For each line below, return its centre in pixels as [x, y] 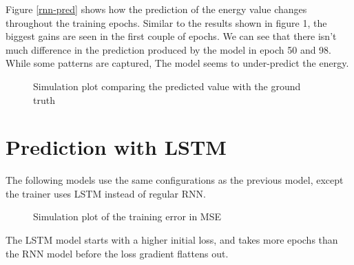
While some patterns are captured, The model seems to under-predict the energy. [177, 63]
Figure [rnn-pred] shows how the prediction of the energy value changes [156, 9]
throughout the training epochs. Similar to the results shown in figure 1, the [166, 22]
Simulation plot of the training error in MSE [127, 216]
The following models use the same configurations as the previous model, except [175, 180]
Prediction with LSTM [116, 147]
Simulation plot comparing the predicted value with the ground [167, 86]
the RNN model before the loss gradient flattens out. [117, 253]
